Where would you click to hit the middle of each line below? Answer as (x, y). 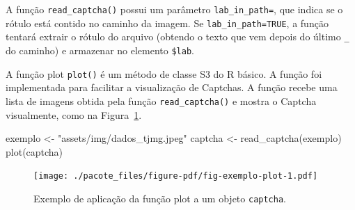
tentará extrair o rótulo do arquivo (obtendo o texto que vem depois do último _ (177, 37)
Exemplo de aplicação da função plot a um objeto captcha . (160, 198)
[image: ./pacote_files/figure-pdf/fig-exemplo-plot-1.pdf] (176, 176)
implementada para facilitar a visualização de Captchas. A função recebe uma (172, 87)
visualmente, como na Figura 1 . (74, 114)
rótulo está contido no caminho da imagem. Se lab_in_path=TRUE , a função (167, 23)
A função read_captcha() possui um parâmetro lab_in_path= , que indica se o (174, 9)
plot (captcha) (34, 151)
